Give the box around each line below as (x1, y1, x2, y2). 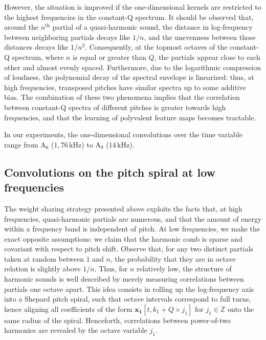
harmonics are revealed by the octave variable (4, 325, 147, 335)
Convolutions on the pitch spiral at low (4, 164, 215, 180)
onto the (227, 303, 254, 314)
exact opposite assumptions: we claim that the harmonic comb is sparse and (4, 233, 242, 244)
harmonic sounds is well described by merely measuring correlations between (4, 273, 244, 284)
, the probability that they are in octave (110, 253, 236, 264)
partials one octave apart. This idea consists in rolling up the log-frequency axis (4, 283, 254, 294)
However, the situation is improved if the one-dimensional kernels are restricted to (4, 2, 261, 12)
